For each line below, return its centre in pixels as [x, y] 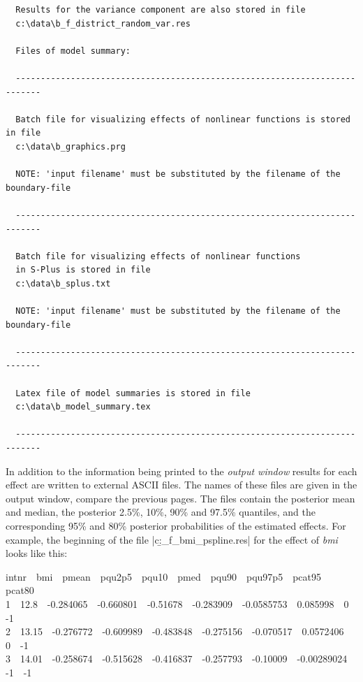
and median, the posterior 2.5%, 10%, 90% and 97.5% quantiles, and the [161, 512]
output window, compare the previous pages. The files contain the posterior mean [180, 498]
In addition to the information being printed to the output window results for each [181, 471]
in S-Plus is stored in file [83, 270]
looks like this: [37, 553]
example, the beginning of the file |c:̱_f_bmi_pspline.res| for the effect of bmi [172, 539]
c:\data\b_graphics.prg [71, 146]
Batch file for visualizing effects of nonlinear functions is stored [183, 119]
